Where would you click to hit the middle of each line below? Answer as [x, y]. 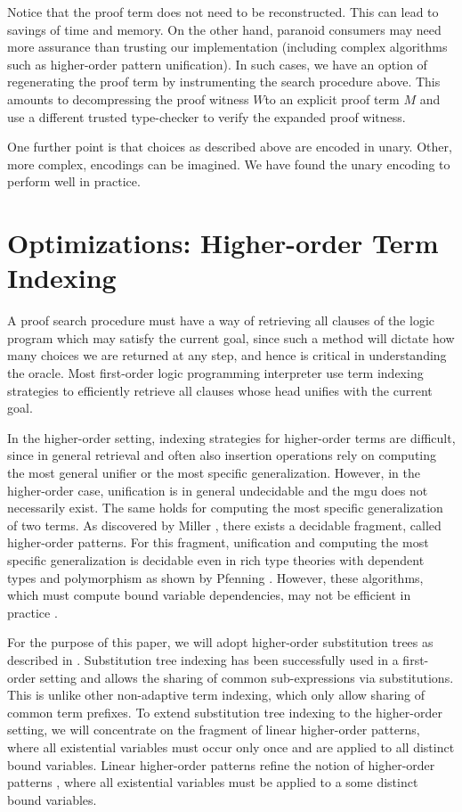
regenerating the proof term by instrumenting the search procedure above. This [224, 82]
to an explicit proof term [332, 98]
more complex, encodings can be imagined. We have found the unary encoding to [229, 164]
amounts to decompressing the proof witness [128, 98]
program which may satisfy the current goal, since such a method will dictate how [231, 337]
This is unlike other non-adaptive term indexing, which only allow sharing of [216, 695]
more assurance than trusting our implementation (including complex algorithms [227, 47]
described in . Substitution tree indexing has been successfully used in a [203, 659]
